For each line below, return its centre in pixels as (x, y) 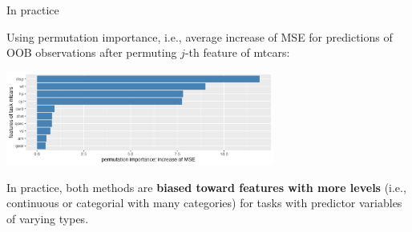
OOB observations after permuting (92, 52)
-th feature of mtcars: (237, 52)
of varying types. (48, 218)
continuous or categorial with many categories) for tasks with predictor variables (204, 203)
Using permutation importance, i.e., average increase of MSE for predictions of (200, 36)
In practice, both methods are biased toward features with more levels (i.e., (206, 187)
